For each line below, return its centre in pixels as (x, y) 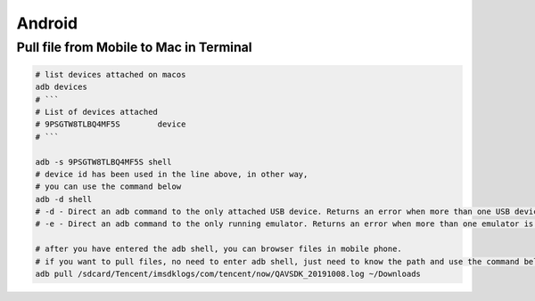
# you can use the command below (108, 187)
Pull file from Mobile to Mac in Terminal (135, 47)
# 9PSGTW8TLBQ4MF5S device (111, 124)
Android (47, 23)
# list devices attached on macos (111, 74)
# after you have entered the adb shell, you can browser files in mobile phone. (219, 249)
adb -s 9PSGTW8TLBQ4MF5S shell (104, 162)
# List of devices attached (96, 112)
